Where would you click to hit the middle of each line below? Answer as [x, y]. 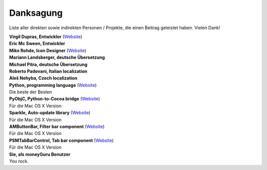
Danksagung [36, 13]
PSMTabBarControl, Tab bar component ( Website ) [61, 140]
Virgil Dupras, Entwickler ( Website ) [46, 37]
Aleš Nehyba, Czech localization [43, 78]
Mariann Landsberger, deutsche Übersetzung [57, 57]
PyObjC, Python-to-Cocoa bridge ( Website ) [55, 99]
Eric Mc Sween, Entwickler [37, 43]
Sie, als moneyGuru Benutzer [40, 154]
